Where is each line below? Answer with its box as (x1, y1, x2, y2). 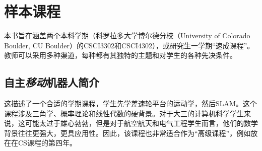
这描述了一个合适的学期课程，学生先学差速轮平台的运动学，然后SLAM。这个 (4, 98, 257, 109)
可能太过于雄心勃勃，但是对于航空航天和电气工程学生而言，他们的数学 (25, 118, 258, 128)
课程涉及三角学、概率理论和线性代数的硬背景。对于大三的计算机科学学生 (4, 108, 244, 118)
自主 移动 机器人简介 (4, 74, 99, 90)
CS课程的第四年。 (18, 137, 77, 148)
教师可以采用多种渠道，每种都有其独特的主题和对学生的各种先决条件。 (4, 50, 237, 60)
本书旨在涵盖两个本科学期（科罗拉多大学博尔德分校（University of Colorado (4, 30, 250, 41)
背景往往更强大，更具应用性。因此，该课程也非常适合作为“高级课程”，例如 (4, 127, 251, 138)
